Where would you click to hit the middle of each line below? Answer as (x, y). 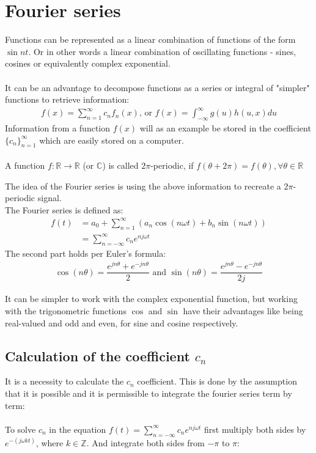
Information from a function (58, 128)
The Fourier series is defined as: (64, 209)
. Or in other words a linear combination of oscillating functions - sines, (162, 51)
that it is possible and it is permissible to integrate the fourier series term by (149, 393)
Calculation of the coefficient (97, 355)
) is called (120, 165)
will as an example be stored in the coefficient (225, 128)
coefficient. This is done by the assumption (217, 381)
